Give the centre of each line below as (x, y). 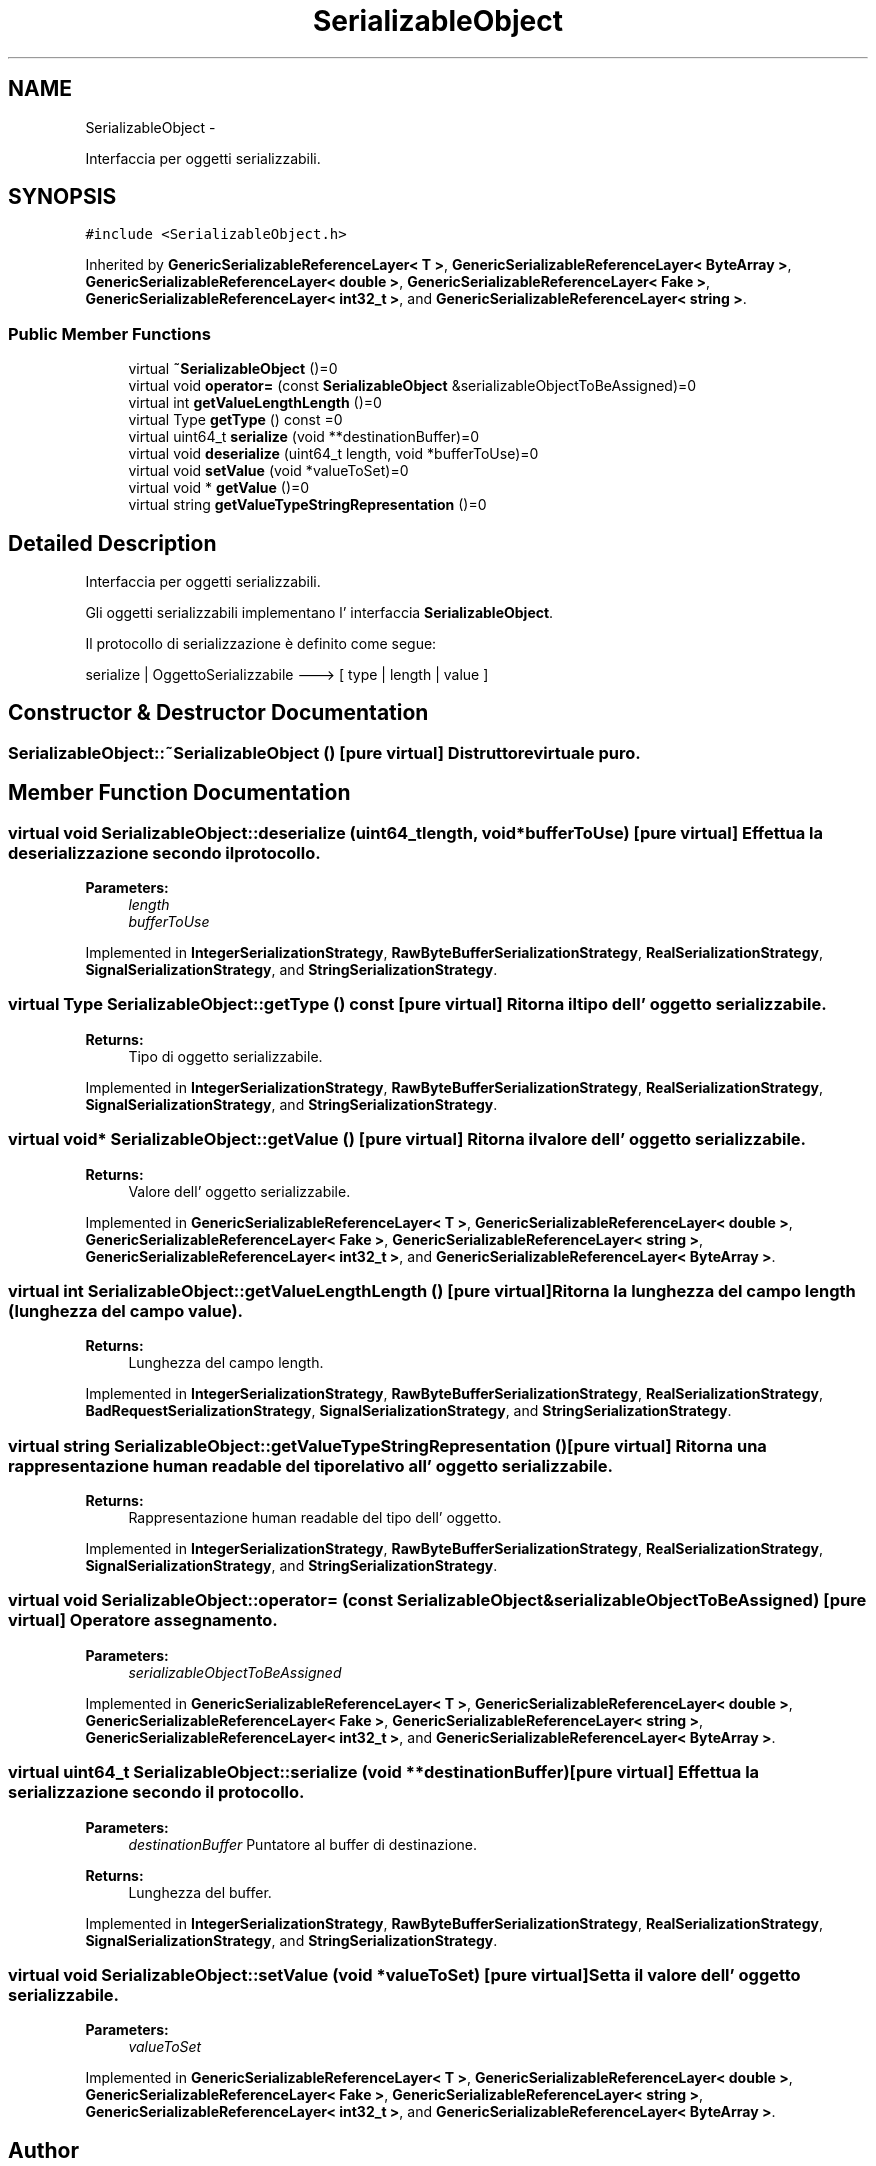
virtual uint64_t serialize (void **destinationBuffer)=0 (304, 437)
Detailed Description (112, 543)
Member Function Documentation (179, 793)
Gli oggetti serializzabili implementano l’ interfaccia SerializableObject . (319, 613)
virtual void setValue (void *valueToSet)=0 (268, 471)
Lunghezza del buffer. (200, 1892)
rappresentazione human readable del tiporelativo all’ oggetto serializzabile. (310, 1465)
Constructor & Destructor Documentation (218, 713)
